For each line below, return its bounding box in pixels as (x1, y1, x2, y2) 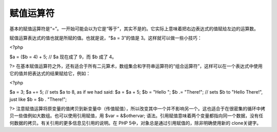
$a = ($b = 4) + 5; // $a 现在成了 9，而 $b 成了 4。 (9, 54, 117, 60)
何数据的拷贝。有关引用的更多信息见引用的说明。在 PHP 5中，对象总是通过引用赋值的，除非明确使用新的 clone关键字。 (9, 120, 262, 126)
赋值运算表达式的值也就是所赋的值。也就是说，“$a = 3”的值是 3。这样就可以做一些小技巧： (9, 35, 202, 41)
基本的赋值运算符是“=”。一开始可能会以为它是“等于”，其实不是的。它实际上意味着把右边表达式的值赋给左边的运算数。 (9, 26, 259, 32)
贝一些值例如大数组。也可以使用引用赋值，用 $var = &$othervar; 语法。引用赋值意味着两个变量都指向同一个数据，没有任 (9, 113, 264, 119)
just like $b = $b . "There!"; (9, 96, 67, 102)
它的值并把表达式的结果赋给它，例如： (9, 70, 91, 76)
